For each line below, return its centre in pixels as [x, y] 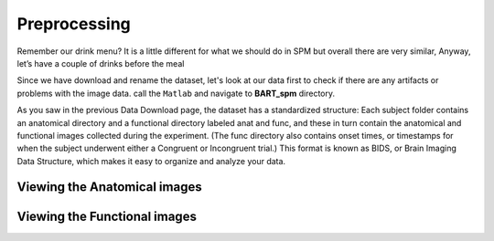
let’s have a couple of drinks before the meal [101, 63]
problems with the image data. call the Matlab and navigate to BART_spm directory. [176, 93]
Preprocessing [74, 24]
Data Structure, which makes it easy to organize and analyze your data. [151, 161]
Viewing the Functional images [107, 216]
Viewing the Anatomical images [109, 187]
